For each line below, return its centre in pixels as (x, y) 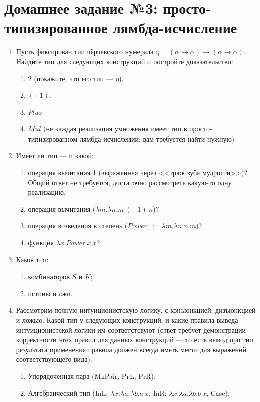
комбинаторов (49, 276)
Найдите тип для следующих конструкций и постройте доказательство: (124, 61)
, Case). (218, 393)
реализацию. (47, 192)
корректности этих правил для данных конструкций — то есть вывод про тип (135, 340)
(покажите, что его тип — (74, 78)
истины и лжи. (50, 293)
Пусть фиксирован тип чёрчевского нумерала (85, 51)
